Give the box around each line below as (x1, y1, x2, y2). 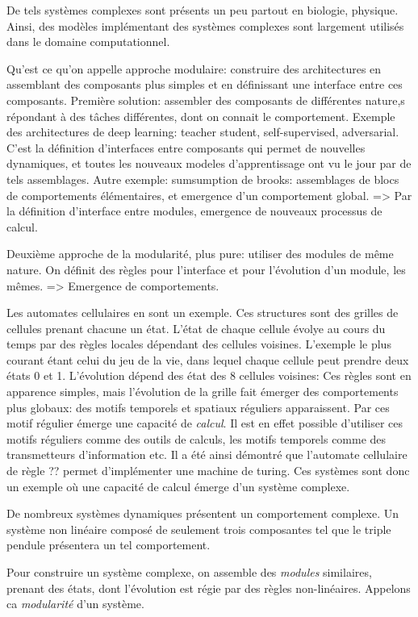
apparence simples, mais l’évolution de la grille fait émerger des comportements (6, 383, 399, 400)
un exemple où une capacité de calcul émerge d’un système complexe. (6, 477, 350, 494)
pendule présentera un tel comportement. (6, 536, 211, 553)
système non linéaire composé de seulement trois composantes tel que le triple (6, 520, 391, 537)
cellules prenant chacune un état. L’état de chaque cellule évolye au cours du (6, 319, 386, 336)
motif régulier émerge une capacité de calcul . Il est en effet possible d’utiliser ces (6, 415, 403, 431)
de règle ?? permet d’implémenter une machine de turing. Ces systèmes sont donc (6, 462, 410, 479)
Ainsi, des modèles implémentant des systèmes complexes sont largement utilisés (6, 17, 404, 34)
